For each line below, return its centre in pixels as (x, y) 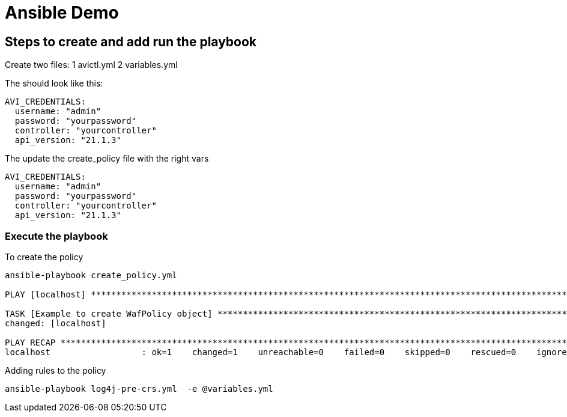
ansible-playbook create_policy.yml (91, 275)
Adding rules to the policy (56, 370)
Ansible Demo (62, 13)
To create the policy (44, 257)
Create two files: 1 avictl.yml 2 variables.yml (91, 65)
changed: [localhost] (56, 323)
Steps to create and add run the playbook (131, 41)
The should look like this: (54, 84)
